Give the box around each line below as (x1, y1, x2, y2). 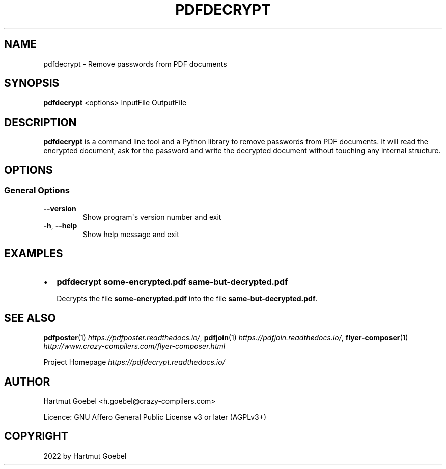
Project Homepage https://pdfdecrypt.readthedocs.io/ (43, 358, 225, 367)
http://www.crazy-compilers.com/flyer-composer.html (43, 342, 226, 351)
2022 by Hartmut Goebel (43, 451, 127, 460)
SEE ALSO (4, 311, 56, 325)
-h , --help (43, 221, 77, 230)
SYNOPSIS (4, 77, 60, 90)
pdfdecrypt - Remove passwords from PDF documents (43, 59, 227, 68)
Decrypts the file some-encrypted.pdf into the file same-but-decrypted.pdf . (57, 294, 318, 303)
